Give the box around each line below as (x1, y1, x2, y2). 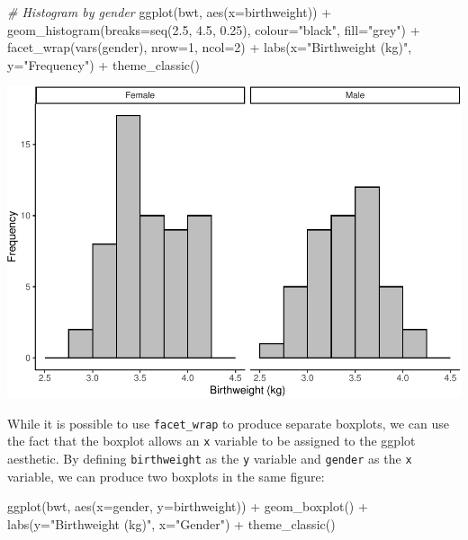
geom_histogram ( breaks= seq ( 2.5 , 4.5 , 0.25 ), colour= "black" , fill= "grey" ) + (7, 20, 420, 39)
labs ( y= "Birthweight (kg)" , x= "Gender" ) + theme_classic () (7, 514, 336, 533)
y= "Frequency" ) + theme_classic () (7, 55, 200, 74)
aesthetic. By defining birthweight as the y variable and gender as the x (7, 449, 412, 467)
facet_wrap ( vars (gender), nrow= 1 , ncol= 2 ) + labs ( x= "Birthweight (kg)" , (7, 38, 412, 57)
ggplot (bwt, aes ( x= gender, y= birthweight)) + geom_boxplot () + (7, 497, 368, 516)
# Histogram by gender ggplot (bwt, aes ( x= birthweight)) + (7, 3, 332, 21)
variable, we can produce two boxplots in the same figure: (7, 466, 325, 485)
